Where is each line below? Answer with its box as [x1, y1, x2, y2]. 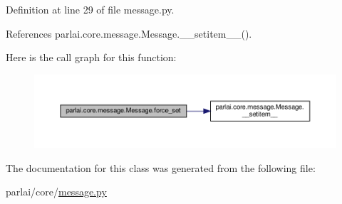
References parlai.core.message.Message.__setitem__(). [6, 26, 252, 41]
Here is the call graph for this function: [6, 50, 177, 65]
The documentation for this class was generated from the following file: [6, 160, 316, 175]
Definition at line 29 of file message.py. [6, 2, 175, 16]
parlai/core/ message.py [6, 184, 107, 199]
